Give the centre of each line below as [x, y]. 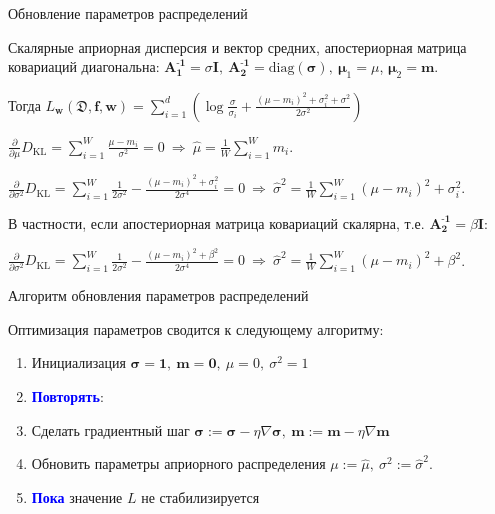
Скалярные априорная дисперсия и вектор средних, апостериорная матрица [237, 46]
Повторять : [67, 396]
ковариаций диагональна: [84, 66]
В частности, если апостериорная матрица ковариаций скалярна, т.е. [216, 222]
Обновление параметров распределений [128, 13]
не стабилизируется [200, 496]
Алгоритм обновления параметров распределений [158, 295]
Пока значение [77, 496]
